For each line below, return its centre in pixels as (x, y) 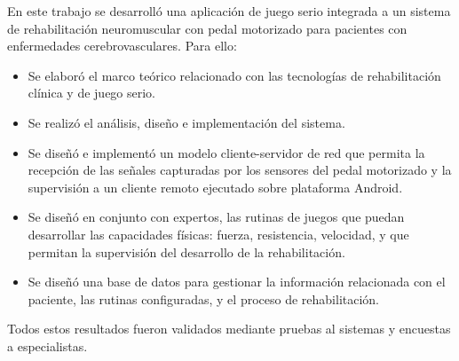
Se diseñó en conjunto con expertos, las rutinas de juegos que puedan (216, 217)
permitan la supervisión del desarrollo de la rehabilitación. (186, 251)
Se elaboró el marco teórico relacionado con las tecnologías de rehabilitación (234, 75)
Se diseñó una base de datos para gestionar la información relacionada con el (237, 282)
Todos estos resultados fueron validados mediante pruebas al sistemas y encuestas (229, 329)
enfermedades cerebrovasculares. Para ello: (122, 46)
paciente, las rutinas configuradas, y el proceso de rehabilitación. (204, 298)
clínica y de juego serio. (92, 93)
